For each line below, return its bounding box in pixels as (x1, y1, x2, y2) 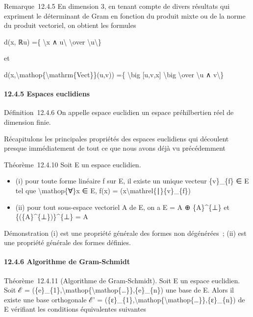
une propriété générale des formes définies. (4, 237, 131, 248)
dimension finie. (4, 116, 51, 127)
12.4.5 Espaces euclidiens (4, 89, 90, 99)
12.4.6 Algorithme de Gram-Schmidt (4, 256, 130, 267)
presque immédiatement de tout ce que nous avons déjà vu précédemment (4, 143, 226, 153)
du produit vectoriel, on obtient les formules (4, 20, 136, 30)
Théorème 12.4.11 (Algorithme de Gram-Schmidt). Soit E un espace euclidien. (4, 275, 240, 285)
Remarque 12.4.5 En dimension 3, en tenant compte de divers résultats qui (4, 1, 230, 11)
